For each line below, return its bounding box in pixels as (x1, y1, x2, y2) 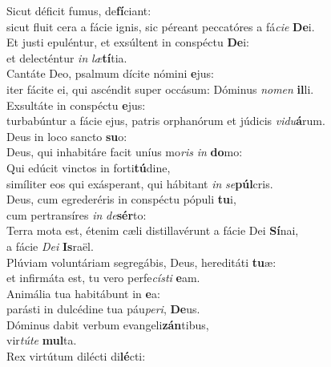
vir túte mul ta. (6, 332, 77, 349)
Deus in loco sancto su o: (6, 127, 127, 144)
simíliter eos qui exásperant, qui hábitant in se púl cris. (6, 175, 273, 192)
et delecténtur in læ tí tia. (6, 49, 127, 66)
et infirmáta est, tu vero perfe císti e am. (6, 269, 200, 286)
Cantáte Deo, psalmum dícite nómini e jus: (6, 65, 214, 82)
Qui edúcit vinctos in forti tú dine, (6, 159, 171, 175)
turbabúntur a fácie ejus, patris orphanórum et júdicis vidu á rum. (6, 112, 325, 129)
